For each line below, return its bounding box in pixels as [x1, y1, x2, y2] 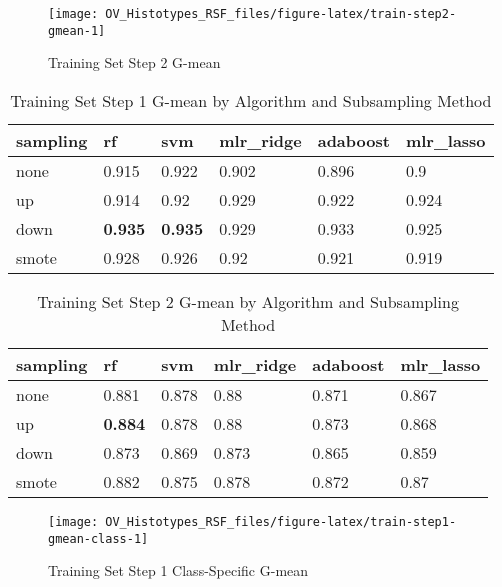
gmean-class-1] [48, 531, 149, 546]
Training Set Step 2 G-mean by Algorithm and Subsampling [37, 289, 459, 313]
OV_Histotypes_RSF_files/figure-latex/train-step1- [105, 514, 457, 529]
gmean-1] [48, 23, 106, 38]
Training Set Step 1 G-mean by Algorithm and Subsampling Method [10, 88, 492, 112]
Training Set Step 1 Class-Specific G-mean [48, 560, 309, 581]
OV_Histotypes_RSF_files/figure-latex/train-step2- [105, 7, 457, 21]
